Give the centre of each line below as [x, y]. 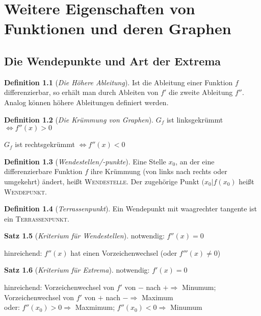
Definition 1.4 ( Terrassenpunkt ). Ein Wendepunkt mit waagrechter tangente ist [130, 209]
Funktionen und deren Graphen [118, 28]
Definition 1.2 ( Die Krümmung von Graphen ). [79, 119]
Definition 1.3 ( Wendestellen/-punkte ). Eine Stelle [85, 161]
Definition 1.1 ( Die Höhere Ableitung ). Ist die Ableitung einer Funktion [119, 82]
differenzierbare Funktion [43, 171]
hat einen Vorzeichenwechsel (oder [124, 252]
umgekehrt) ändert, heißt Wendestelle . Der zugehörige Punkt [102, 181]
